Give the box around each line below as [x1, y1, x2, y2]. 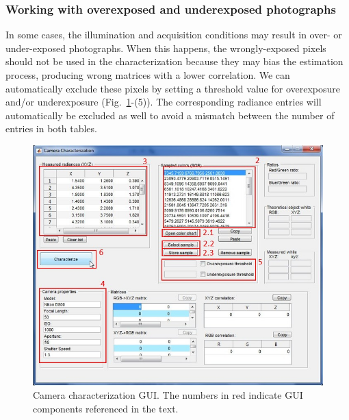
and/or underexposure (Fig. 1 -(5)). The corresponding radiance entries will [5, 95, 322, 109]
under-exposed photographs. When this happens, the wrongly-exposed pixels [5, 40, 326, 55]
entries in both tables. [5, 121, 97, 136]
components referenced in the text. [33, 402, 179, 416]
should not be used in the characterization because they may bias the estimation [5, 54, 344, 69]
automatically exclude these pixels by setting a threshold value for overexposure [5, 81, 340, 95]
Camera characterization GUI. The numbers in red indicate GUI [33, 388, 303, 402]
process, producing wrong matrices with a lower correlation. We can [5, 68, 290, 82]
